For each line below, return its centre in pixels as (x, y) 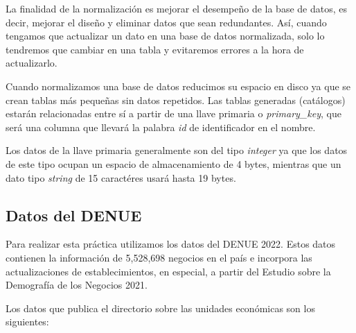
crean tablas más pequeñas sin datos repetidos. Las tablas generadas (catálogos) (176, 100)
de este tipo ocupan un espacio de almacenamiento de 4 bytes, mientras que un (173, 163)
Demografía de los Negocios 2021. (77, 285)
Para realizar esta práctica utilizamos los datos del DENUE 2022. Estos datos (171, 244)
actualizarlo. (32, 63)
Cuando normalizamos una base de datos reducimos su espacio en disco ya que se (178, 86)
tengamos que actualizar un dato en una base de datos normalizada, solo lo (165, 36)
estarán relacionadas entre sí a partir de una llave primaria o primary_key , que (173, 113)
